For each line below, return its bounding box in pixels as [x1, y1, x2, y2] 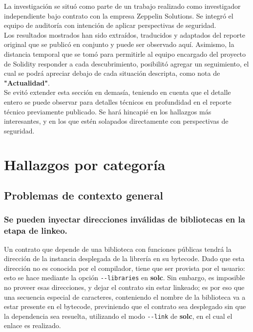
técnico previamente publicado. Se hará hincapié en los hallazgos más [4, 106, 211, 116]
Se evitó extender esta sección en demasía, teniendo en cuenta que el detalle [4, 87, 231, 97]
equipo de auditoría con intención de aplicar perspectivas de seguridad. [4, 20, 216, 30]
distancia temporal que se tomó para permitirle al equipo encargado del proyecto [4, 48, 246, 59]
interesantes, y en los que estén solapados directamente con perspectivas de [4, 116, 229, 126]
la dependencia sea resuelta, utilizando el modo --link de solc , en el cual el [4, 310, 232, 321]
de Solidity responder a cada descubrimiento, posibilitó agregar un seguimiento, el [4, 58, 249, 68]
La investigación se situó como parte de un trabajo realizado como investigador [4, 1, 241, 11]
